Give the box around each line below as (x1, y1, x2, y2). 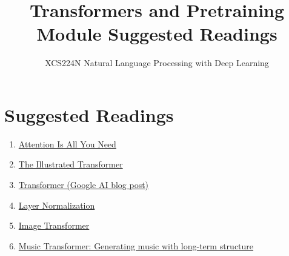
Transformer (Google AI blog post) (18, 178, 149, 191)
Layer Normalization (18, 198, 95, 211)
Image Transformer (18, 219, 90, 232)
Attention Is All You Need (18, 137, 116, 150)
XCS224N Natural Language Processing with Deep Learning (45, 56, 269, 69)
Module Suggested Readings (36, 21, 277, 46)
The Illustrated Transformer (18, 158, 123, 170)
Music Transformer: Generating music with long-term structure (18, 239, 254, 252)
